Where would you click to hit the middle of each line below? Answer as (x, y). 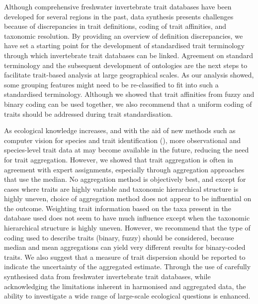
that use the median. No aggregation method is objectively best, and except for (125, 179)
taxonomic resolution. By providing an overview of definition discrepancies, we (124, 36)
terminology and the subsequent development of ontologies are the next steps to (126, 65)
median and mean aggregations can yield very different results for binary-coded (125, 247)
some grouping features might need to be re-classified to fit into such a (111, 84)
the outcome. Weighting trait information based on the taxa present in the (118, 208)
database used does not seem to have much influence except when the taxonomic (127, 218)
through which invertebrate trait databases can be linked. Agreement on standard (129, 55)
